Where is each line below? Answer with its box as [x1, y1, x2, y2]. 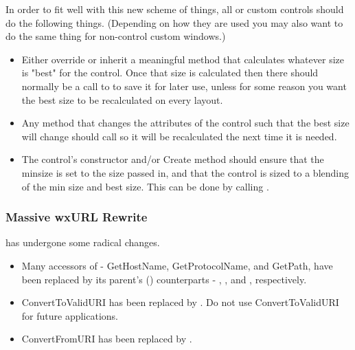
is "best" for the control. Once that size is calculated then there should [21, 65, 319, 80]
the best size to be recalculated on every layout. [21, 92, 223, 107]
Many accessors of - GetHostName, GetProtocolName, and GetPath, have [21, 258, 333, 272]
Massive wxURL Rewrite [5, 208, 148, 226]
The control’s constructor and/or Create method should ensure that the [21, 152, 324, 166]
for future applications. [21, 308, 118, 322]
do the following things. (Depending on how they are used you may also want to [5, 15, 343, 30]
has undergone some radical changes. [5, 235, 160, 250]
